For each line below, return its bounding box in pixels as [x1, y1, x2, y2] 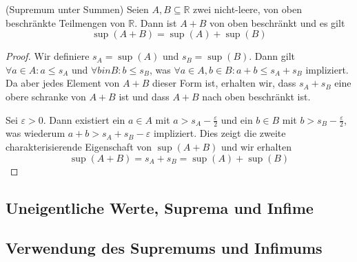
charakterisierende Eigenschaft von [6, 139, 152, 153]
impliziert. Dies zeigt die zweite [153, 126, 286, 140]
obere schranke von [6, 89, 86, 103]
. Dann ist [134, 15, 177, 30]
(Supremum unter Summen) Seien [6, 2, 149, 16]
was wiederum [6, 126, 65, 140]
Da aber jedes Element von [6, 76, 120, 90]
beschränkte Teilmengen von [6, 15, 125, 30]
